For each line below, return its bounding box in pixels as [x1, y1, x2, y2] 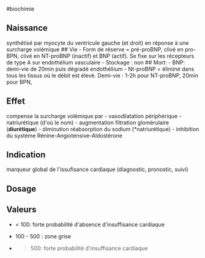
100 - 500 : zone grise [15, 232, 72, 240]
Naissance [6, 23, 48, 33]
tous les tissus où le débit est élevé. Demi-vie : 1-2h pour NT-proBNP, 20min [6, 72, 199, 79]
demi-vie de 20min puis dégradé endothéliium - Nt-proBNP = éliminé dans [6, 65, 195, 72]
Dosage [6, 183, 37, 194]
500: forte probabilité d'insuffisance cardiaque [30, 245, 148, 252]
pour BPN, [6, 78, 32, 85]
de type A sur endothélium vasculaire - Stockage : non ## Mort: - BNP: [6, 58, 185, 66]
